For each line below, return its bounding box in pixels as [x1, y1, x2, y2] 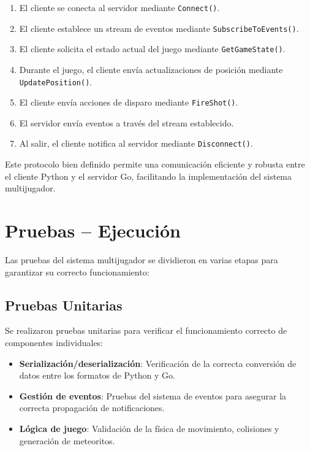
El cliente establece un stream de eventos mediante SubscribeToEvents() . [19, 21, 299, 34]
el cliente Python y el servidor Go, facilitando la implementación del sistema [5, 169, 292, 182]
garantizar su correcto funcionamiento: [5, 265, 149, 278]
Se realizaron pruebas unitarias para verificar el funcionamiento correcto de [5, 324, 287, 337]
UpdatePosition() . [19, 75, 93, 88]
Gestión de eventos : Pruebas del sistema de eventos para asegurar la [19, 389, 287, 402]
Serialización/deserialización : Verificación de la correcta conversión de [19, 357, 297, 369]
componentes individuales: [5, 336, 104, 349]
